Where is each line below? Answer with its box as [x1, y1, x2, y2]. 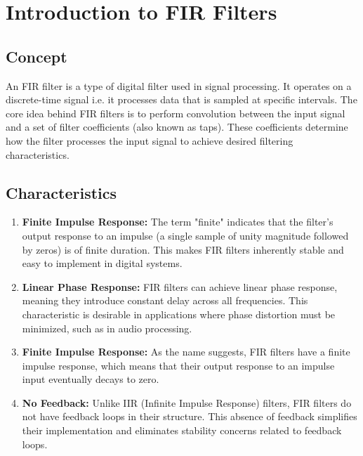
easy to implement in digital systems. [22, 256, 183, 271]
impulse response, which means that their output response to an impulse [22, 358, 335, 372]
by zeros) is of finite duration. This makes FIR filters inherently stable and [22, 242, 344, 256]
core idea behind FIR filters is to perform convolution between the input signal [6, 105, 345, 120]
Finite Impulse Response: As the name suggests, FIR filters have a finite [22, 344, 350, 359]
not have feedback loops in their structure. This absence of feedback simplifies [22, 409, 357, 424]
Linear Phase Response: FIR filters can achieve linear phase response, [22, 279, 338, 294]
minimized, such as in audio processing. [22, 320, 192, 335]
